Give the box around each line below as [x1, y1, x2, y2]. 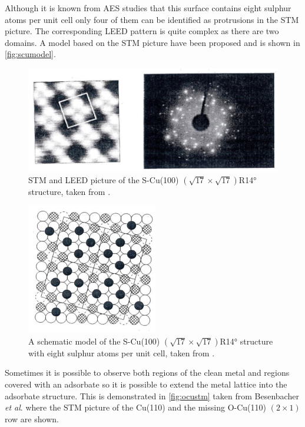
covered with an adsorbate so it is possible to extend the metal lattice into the [5, 378, 287, 390]
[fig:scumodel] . [5, 48, 56, 60]
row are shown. [5, 412, 59, 425]
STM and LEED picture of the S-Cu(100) [28, 173, 179, 186]
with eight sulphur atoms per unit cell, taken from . [28, 346, 215, 359]
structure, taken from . [28, 185, 111, 197]
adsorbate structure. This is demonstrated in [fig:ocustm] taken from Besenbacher [5, 389, 299, 402]
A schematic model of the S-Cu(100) [28, 335, 160, 347]
